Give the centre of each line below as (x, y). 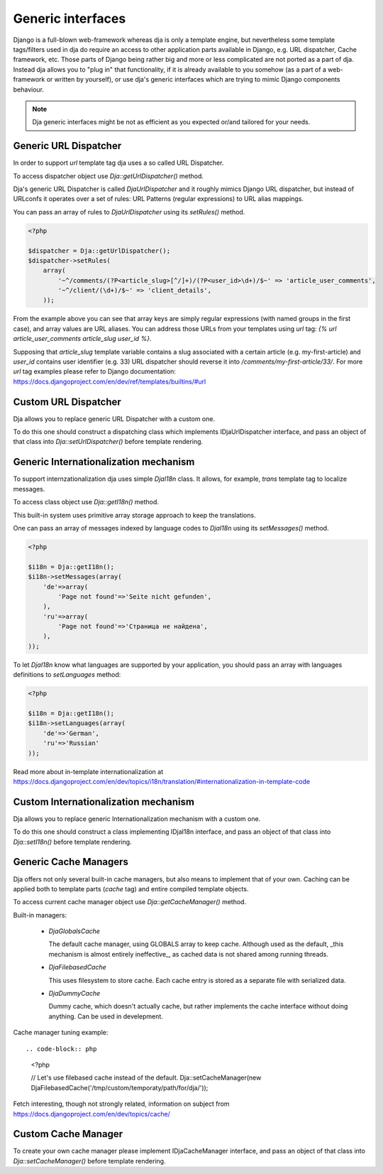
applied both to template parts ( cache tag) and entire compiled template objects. (131, 888)
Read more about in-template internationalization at (88, 771)
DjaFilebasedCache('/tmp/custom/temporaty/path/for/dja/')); (120, 1087)
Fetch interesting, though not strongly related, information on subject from (121, 1104)
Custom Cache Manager (68, 1134)
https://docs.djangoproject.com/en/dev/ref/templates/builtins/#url (110, 381)
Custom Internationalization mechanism (104, 801)
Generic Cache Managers (71, 862)
